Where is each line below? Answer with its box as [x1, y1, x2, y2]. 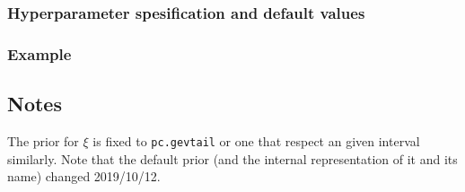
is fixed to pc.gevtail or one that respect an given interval [92, 131, 420, 150]
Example [7, 42, 72, 65]
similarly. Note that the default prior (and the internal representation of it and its [7, 149, 458, 168]
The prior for [7, 131, 79, 150]
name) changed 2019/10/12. [7, 167, 161, 186]
